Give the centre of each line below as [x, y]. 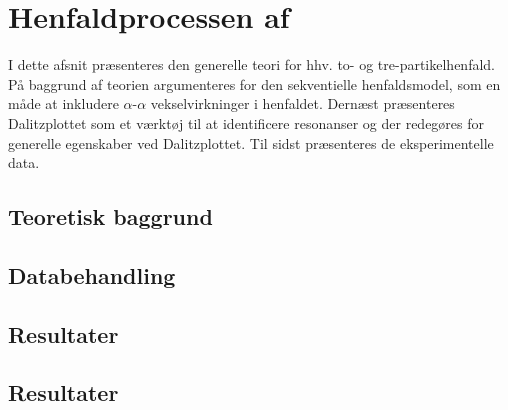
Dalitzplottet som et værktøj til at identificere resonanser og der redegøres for [246, 122]
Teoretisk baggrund [110, 216]
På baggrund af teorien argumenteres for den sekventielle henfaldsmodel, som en [254, 83]
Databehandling [92, 274]
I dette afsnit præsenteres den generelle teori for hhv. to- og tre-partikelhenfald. [252, 64]
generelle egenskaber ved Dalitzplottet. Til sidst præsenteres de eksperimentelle [251, 142]
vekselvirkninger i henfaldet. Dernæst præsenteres [302, 103]
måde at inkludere [63, 103]
